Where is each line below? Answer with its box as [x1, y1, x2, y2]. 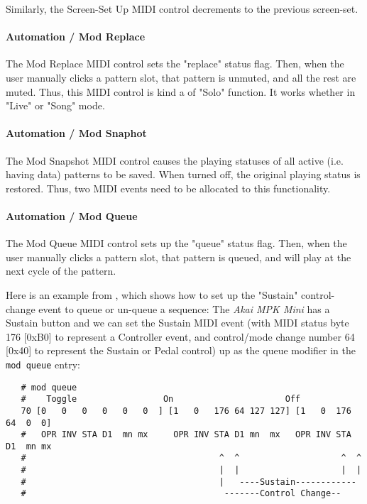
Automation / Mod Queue [6, 208, 138, 223]
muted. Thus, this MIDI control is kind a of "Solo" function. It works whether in [6, 84, 356, 99]
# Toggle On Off [21, 394, 301, 405]
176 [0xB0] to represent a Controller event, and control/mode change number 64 [6, 329, 355, 344]
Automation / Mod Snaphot [6, 126, 147, 141]
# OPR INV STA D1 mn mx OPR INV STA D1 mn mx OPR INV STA [21, 429, 351, 440]
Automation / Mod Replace [6, 29, 146, 44]
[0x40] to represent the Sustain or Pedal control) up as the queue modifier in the [6, 343, 356, 358]
